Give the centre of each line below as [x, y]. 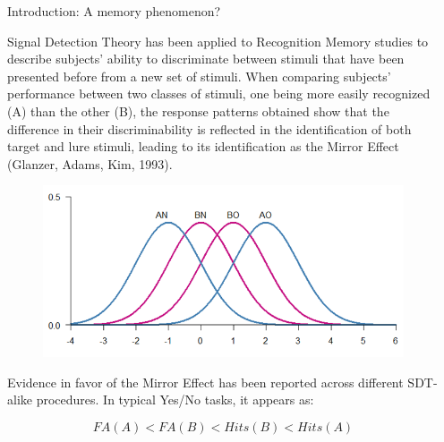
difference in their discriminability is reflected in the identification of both [209, 128]
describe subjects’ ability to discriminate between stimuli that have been [206, 59]
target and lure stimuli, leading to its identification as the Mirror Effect [203, 146]
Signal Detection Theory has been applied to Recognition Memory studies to [218, 41]
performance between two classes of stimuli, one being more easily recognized [219, 93]
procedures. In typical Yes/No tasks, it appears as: [175, 399]
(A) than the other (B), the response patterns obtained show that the [198, 110]
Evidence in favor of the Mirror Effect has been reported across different [205, 382]
